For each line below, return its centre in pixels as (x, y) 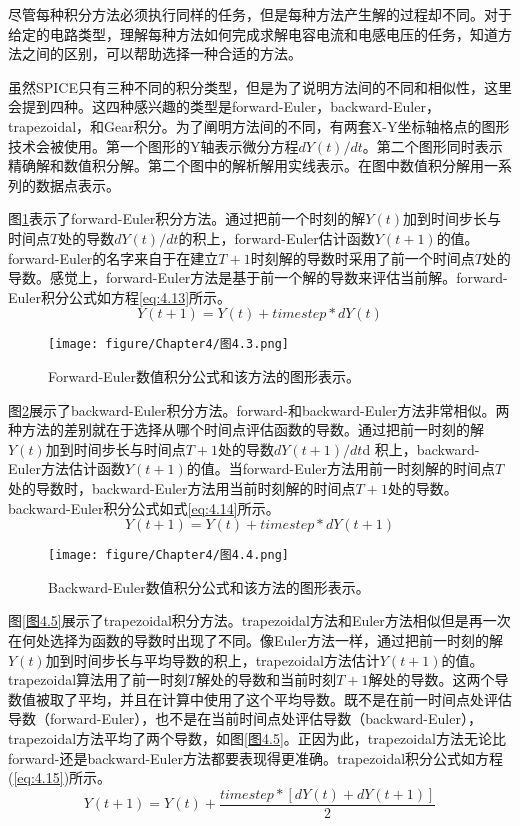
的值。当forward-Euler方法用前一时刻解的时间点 (341, 468)
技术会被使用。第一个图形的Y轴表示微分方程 (153, 145)
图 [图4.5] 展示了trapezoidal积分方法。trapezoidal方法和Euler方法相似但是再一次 (259, 620)
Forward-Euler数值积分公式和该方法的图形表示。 (204, 375)
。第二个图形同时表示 (432, 145)
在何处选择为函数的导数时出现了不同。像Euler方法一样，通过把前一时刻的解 (255, 639)
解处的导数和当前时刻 (266, 679)
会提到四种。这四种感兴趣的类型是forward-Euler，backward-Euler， (224, 106)
